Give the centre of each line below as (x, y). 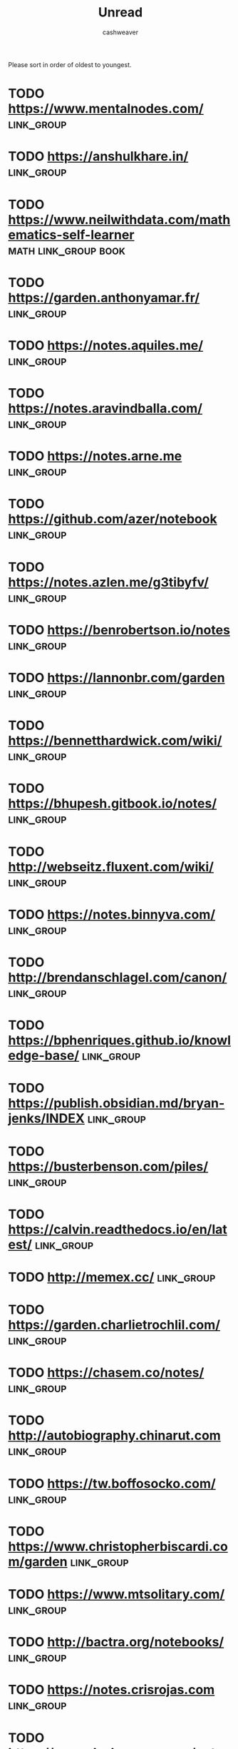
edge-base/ (44, 1056)
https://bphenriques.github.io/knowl (119, 1041)
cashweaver (120, 32)
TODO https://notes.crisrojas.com (112, 1690)
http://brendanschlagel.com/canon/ (118, 977)
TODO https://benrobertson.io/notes (119, 630)
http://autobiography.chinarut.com (115, 1436)
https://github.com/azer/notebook (113, 519)
